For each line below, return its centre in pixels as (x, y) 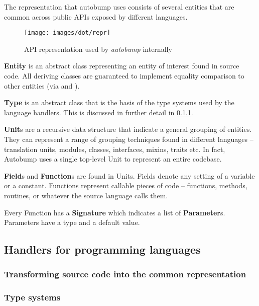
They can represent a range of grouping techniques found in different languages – (129, 139)
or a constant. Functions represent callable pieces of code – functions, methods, (126, 185)
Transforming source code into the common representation (125, 274)
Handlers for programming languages (102, 249)
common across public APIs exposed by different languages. (96, 16)
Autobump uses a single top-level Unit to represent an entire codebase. (113, 159)
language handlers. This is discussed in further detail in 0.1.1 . (99, 112)
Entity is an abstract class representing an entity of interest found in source (122, 66)
